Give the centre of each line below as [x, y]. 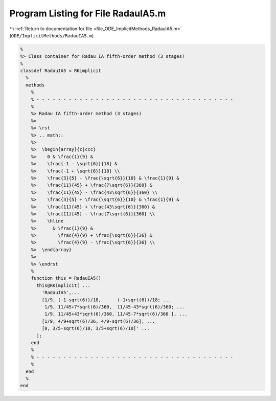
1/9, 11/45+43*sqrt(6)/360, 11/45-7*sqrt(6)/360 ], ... [116, 314]
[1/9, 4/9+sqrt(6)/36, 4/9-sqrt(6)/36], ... [98, 321]
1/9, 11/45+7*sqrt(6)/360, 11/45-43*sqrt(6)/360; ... [114, 307]
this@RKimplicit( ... [63, 285]
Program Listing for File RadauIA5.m [88, 13]
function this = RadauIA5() [66, 278]
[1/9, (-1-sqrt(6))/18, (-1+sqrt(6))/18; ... [106, 300]
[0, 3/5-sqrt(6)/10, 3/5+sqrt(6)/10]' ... [96, 328]
